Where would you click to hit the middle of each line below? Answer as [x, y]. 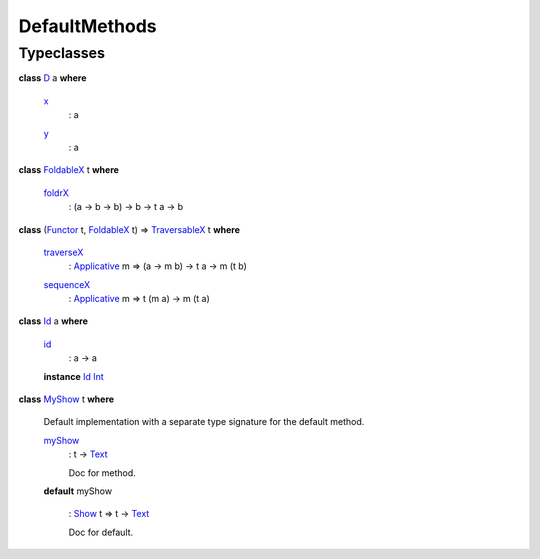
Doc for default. [101, 532]
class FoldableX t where [69, 170]
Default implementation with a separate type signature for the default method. [204, 422]
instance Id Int [73, 376]
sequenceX [67, 284]
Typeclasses [61, 53]
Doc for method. [102, 472]
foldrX [56, 192]
